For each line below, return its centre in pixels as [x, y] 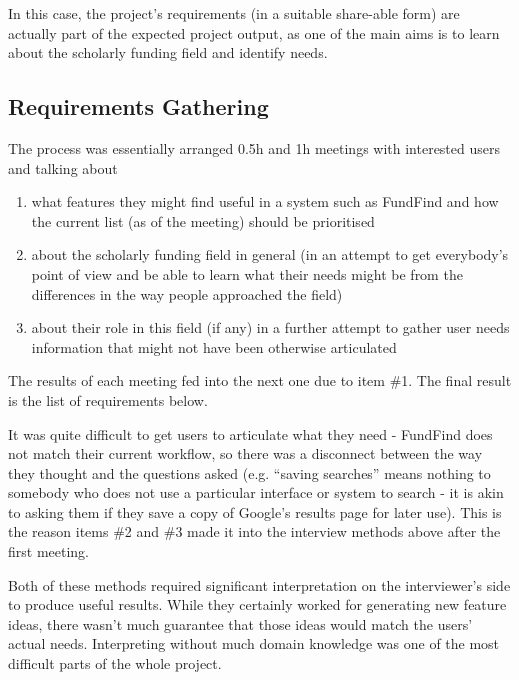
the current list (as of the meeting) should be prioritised [203, 220]
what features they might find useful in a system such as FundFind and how [265, 201]
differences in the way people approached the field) [187, 293]
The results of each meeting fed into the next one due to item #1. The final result [260, 380]
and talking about [63, 167]
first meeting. [49, 551]
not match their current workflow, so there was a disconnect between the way [245, 453]
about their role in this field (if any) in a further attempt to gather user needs [270, 327]
